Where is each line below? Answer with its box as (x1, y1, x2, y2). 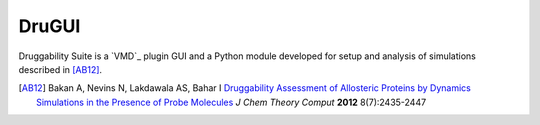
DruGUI (18, 15, 81, 37)
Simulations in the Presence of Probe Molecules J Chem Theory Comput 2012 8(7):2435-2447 (36, 96, 427, 108)
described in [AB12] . (18, 63, 103, 75)
